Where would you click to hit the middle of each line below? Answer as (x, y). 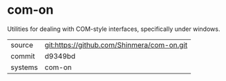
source (22, 45)
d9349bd (60, 56)
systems (24, 67)
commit (23, 56)
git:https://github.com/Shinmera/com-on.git (116, 45)
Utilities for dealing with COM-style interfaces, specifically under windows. (114, 29)
